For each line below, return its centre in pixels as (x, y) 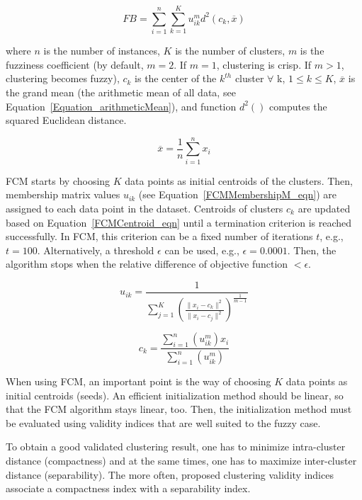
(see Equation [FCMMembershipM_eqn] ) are (237, 194)
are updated (324, 208)
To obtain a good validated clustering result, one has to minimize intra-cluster (176, 447)
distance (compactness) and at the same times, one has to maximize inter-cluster (181, 461)
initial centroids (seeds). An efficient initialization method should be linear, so (175, 395)
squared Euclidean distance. (66, 120)
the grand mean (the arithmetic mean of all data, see (121, 92)
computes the (298, 106)
